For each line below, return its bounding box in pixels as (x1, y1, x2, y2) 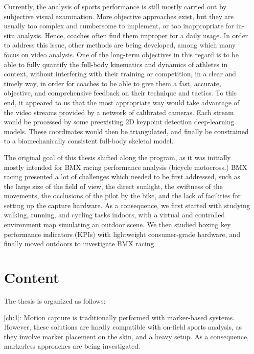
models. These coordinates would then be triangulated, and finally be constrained (4, 126, 249, 136)
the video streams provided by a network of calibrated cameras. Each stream (4, 107, 234, 117)
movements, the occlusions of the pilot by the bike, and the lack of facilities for (4, 190, 241, 201)
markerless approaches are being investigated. (4, 341, 140, 351)
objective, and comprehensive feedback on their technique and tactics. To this (4, 88, 237, 98)
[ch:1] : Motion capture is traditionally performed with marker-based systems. (4, 312, 235, 322)
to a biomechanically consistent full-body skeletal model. (4, 136, 174, 146)
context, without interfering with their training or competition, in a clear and (4, 69, 236, 79)
